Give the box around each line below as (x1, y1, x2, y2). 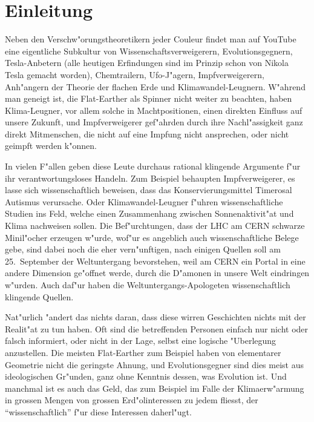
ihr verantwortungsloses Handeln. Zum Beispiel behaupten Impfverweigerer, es (5, 171, 295, 184)
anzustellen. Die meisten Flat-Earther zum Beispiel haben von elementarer (5, 346, 281, 358)
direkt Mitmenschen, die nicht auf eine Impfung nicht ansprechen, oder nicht (5, 127, 289, 140)
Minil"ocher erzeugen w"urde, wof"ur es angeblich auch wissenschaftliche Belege (5, 231, 299, 243)
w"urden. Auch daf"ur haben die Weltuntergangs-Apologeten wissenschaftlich (5, 279, 290, 291)
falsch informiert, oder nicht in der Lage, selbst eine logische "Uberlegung (5, 334, 276, 347)
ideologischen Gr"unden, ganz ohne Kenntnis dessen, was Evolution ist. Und (5, 370, 287, 383)
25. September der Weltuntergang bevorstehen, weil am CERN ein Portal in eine (5, 254, 306, 267)
